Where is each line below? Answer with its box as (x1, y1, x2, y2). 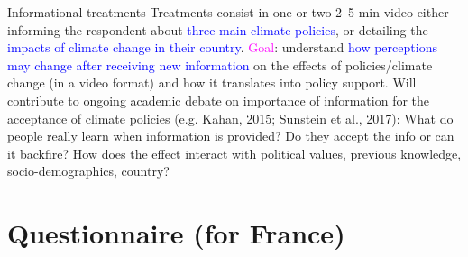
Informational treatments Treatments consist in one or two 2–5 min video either (7, 3, 449, 21)
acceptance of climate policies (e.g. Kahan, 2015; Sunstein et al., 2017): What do (7, 108, 454, 127)
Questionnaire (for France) (7, 215, 345, 252)
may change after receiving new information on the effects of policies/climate (7, 55, 433, 74)
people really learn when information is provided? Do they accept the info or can (7, 126, 454, 145)
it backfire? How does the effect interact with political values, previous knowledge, (7, 143, 462, 162)
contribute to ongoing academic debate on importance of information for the (7, 90, 430, 109)
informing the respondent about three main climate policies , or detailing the (7, 20, 428, 39)
